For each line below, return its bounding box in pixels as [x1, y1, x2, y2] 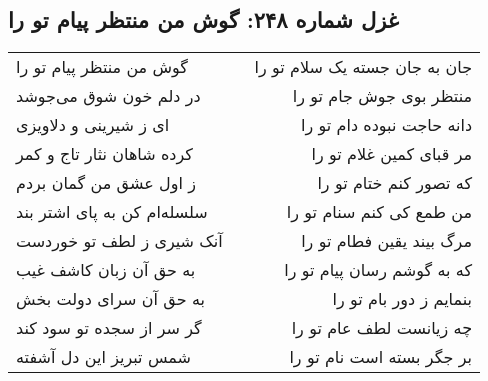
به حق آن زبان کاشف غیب [16, 258, 196, 282]
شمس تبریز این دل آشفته [16, 345, 191, 369]
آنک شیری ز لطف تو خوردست [16, 229, 223, 253]
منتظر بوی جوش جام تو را [292, 84, 473, 108]
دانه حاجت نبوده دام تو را [301, 113, 473, 137]
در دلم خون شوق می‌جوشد [16, 84, 201, 108]
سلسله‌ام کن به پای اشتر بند [16, 200, 208, 224]
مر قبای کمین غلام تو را [311, 142, 473, 166]
